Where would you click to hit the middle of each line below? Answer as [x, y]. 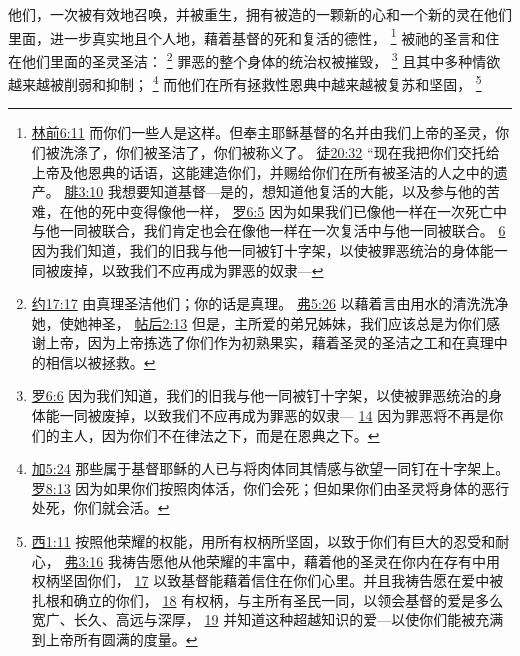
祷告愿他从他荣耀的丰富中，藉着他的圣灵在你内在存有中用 [311, 560]
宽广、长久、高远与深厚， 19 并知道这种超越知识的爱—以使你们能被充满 [267, 619]
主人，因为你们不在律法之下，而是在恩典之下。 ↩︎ [219, 434]
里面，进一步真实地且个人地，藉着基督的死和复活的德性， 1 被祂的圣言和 [247, 36]
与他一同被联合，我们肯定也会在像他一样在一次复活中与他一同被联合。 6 [268, 230]
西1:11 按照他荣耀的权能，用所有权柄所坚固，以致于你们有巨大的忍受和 [263, 541]
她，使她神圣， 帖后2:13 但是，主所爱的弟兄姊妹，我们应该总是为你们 [259, 322]
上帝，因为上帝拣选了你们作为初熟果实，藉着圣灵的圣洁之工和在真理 [269, 342]
